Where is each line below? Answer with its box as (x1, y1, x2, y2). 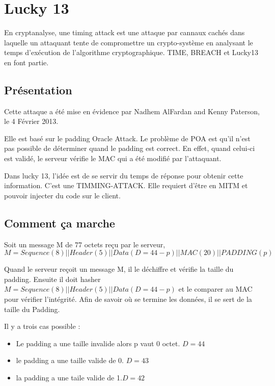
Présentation (4, 82, 72, 97)
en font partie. (4, 57, 49, 67)
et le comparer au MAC (178, 284, 253, 294)
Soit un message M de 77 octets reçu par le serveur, (4, 239, 166, 249)
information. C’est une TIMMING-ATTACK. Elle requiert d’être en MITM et (4, 180, 248, 191)
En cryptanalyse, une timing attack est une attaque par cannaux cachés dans (4, 27, 245, 38)
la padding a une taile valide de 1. (16, 372, 122, 382)
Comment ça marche (4, 215, 115, 230)
